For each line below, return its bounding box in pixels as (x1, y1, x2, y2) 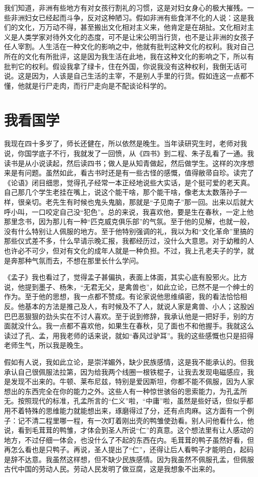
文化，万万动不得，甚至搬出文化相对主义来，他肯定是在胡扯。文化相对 (17, 22, 247, 32)
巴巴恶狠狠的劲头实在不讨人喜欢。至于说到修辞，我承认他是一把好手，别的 (4, 311, 247, 321)
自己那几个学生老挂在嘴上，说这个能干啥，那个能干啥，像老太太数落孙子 (4, 187, 240, 197)
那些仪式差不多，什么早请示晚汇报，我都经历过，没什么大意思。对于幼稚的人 (4, 236, 254, 246)
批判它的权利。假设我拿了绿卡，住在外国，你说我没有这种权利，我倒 (4, 61, 226, 71)
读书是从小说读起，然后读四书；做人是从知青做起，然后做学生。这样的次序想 (4, 158, 254, 168)
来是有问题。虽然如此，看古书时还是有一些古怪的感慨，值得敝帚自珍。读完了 (4, 167, 254, 178)
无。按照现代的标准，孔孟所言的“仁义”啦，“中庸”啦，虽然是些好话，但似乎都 (4, 396, 254, 406)
